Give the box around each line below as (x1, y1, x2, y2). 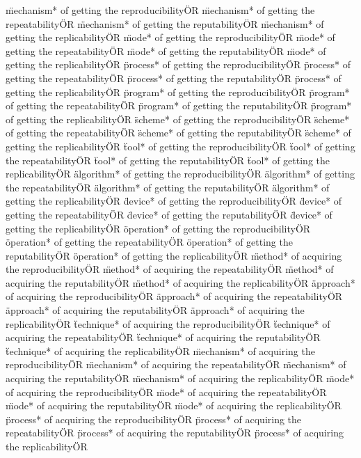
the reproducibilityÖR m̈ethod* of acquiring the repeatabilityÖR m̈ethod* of (6, 262, 334, 276)
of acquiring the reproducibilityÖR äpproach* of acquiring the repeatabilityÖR (6, 289, 343, 303)
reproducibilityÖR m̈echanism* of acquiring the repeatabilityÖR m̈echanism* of (6, 357, 346, 372)
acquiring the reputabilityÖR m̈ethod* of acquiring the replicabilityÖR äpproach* (6, 275, 355, 290)
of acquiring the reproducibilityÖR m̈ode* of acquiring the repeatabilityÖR (6, 384, 327, 399)
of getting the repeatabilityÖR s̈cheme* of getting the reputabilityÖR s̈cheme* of (6, 125, 351, 140)
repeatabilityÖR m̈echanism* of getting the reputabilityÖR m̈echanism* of (6, 16, 324, 31)
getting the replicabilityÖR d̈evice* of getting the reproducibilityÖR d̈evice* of (6, 194, 342, 208)
